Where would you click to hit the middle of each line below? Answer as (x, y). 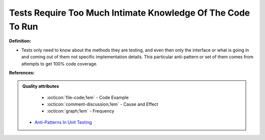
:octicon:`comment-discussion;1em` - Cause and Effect (103, 104)
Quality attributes (40, 86)
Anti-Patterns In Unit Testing (63, 122)
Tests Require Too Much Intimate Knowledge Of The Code (130, 13)
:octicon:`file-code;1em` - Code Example (88, 97)
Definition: (20, 41)
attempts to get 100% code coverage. (59, 64)
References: (22, 72)
